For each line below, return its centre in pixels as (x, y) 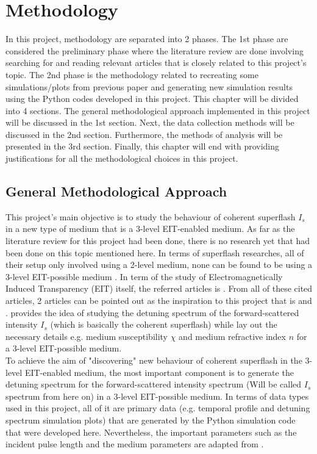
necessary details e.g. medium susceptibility (87, 336)
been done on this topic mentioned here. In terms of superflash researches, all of (155, 252)
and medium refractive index (232, 336)
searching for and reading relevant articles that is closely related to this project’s (156, 63)
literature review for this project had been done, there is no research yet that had (158, 241)
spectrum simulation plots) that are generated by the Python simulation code (151, 420)
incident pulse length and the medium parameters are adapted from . (135, 444)
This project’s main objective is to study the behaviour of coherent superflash (151, 216)
